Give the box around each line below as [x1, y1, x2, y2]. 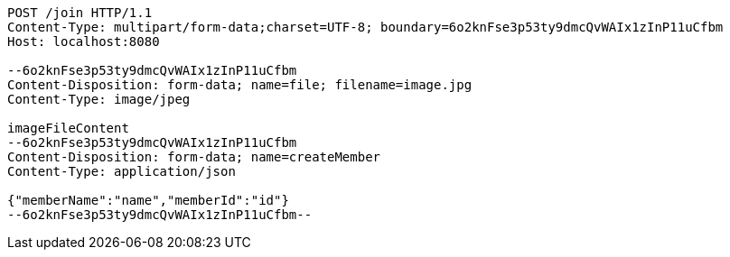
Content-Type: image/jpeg [7, 92, 191, 106]
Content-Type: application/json [7, 164, 236, 179]
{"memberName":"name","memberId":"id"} [7, 193, 289, 207]
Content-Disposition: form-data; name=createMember [7, 150, 381, 164]
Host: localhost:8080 [7, 34, 160, 49]
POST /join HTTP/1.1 [7, 5, 153, 20]
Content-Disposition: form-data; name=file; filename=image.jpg [7, 78, 473, 92]
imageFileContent [7, 121, 129, 135]
